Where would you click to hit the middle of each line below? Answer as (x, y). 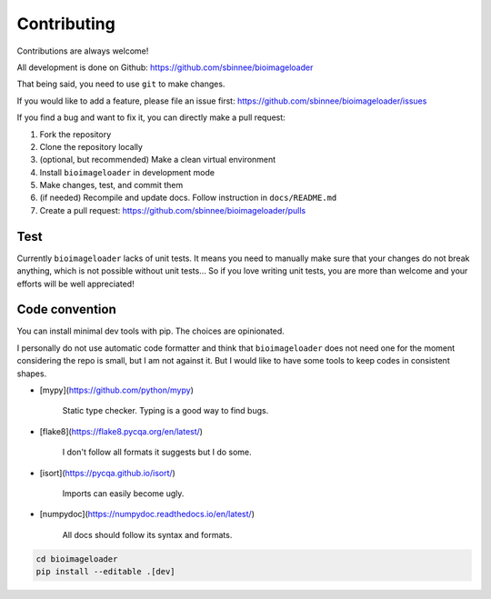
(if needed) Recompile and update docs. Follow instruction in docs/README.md (188, 198)
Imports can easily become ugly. (123, 493)
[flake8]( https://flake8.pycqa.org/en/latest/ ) (121, 431)
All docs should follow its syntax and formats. (147, 534)
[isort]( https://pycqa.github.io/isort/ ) (108, 473)
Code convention (67, 309)
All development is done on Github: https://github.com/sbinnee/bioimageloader (165, 67)
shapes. (32, 374)
